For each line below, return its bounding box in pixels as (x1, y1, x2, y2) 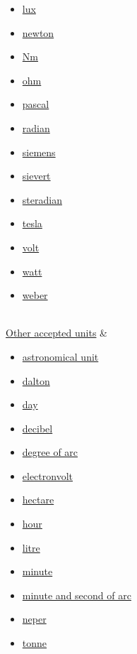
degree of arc (22, 445, 78, 459)
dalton (22, 373, 50, 388)
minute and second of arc (22, 587, 131, 602)
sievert (22, 168, 51, 183)
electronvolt (22, 468, 73, 483)
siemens (22, 144, 56, 159)
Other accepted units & (6, 325, 108, 340)
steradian (22, 192, 62, 207)
